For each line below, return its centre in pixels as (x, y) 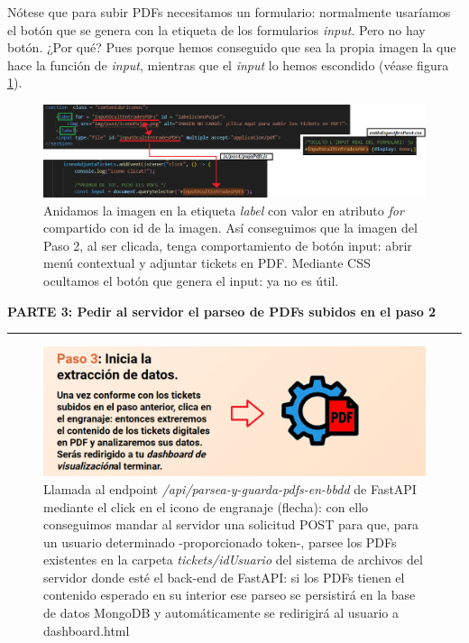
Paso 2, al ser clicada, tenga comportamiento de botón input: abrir (228, 245)
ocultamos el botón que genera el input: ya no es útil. (191, 281)
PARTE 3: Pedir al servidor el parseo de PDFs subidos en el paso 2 (222, 311)
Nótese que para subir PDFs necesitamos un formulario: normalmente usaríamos (229, 12)
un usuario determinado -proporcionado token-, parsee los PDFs (220, 542)
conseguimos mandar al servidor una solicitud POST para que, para (231, 524)
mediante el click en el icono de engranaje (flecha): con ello (206, 506)
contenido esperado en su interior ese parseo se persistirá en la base (230, 595)
